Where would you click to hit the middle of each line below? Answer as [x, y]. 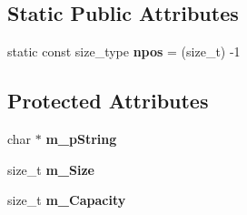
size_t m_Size [51, 169]
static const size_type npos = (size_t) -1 [124, 51]
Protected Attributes [108, 101]
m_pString [81, 138]
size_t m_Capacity [67, 200]
